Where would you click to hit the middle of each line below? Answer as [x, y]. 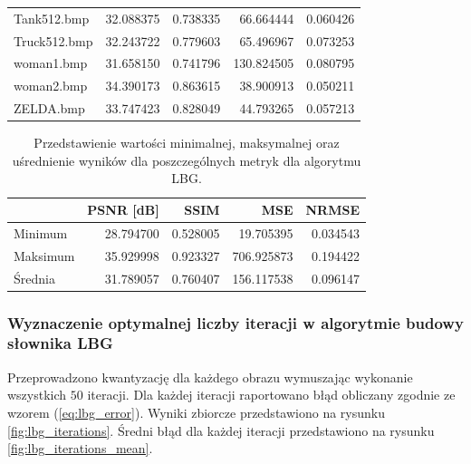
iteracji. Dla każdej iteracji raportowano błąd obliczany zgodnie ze [271, 395]
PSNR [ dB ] [123, 209]
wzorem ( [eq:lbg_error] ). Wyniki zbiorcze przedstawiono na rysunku [196, 412]
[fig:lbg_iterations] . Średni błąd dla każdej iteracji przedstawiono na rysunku [221, 430]
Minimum [41, 232]
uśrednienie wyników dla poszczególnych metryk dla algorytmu [187, 160]
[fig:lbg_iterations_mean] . [80, 448]
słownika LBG [60, 343]
